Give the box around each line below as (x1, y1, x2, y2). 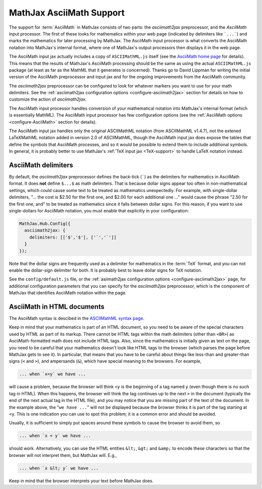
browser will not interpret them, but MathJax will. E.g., (9, 452, 117, 458)
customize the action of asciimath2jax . (9, 96, 87, 102)
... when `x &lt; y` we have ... (19, 465, 99, 471)
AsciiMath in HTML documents (9, 302, 104, 311)
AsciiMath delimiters (9, 161, 73, 169)
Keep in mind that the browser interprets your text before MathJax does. (9, 478, 154, 484)
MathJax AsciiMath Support (9, 7, 125, 18)
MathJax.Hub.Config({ (19, 221, 71, 227)
